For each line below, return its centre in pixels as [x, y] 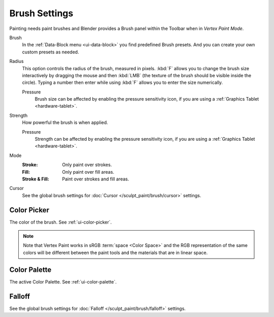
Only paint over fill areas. [88, 172]
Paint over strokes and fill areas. [96, 179]
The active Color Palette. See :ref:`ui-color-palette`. [63, 281]
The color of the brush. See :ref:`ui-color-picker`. [60, 222]
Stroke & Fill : [36, 179]
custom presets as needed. [50, 52]
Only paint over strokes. [87, 165]
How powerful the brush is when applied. [65, 122]
